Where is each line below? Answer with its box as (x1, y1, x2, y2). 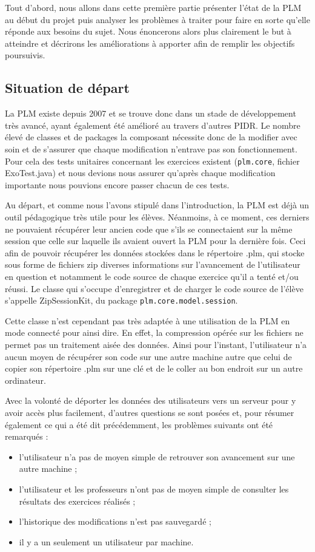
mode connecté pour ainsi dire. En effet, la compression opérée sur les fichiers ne (5, 326, 303, 339)
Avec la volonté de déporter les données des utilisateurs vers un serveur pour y (5, 394, 296, 407)
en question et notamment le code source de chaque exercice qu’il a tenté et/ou (5, 270, 299, 282)
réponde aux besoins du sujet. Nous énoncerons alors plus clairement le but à (5, 25, 291, 38)
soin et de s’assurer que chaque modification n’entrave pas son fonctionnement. (5, 142, 297, 155)
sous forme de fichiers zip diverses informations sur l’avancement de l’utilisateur (5, 258, 300, 271)
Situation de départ (5, 78, 130, 97)
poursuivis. (5, 49, 45, 61)
